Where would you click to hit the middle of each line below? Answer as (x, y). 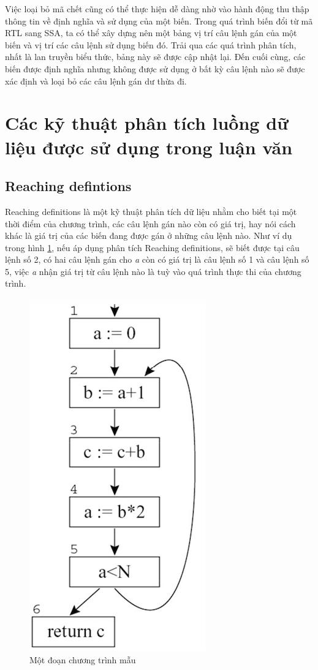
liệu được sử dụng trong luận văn (149, 147)
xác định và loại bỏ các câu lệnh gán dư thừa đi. (96, 81)
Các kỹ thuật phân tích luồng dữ (147, 123)
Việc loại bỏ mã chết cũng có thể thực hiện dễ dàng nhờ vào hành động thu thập (157, 9)
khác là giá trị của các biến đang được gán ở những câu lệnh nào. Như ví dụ (149, 235)
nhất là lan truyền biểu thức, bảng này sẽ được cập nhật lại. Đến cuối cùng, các (155, 57)
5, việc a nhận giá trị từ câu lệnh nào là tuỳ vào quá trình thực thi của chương (153, 271)
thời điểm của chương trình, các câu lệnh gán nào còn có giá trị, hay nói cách (150, 223)
